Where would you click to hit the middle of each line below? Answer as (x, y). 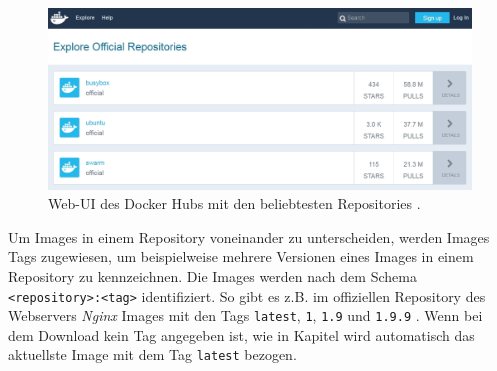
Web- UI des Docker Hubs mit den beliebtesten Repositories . (234, 203)
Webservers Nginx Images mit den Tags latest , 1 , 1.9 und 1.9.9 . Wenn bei (245, 315)
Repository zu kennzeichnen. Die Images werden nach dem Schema (212, 275)
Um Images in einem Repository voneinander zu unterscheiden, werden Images (249, 236)
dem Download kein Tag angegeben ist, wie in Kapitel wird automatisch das (241, 334)
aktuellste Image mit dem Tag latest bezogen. (152, 354)
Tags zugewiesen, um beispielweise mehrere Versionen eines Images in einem (241, 256)
